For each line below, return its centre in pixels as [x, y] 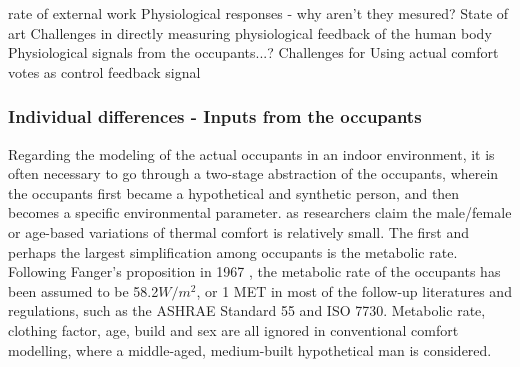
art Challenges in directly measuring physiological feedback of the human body [250, 32]
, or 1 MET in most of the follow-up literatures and [354, 290]
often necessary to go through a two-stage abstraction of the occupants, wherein [253, 173]
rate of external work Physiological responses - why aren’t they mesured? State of [258, 13]
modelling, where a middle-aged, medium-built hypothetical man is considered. [250, 349]
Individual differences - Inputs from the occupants [215, 116]
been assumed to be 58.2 [83, 290]
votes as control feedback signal [104, 71]
